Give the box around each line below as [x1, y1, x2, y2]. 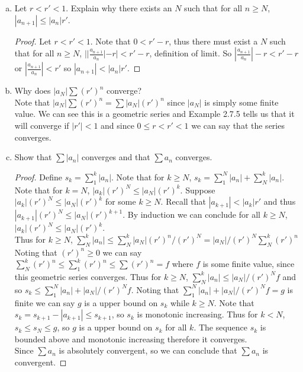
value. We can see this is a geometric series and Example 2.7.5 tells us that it [14, 107, 295, 120]
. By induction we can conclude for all [123, 208, 260, 221]
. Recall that [160, 195, 207, 208]
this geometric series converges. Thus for [14, 270, 162, 282]
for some [105, 195, 136, 208]
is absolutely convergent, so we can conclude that [59, 344, 237, 357]
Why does [14, 84, 51, 97]
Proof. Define [14, 170, 63, 183]
